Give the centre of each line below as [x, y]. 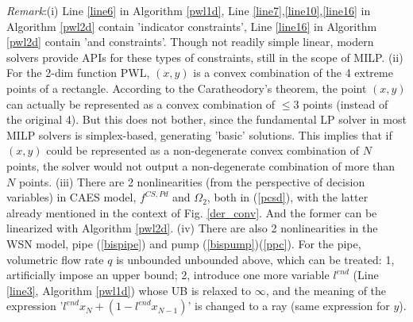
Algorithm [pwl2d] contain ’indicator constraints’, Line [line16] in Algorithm [192, 26]
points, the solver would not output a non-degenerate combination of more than [201, 165]
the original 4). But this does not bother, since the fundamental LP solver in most [206, 119]
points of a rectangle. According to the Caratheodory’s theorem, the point [187, 88]
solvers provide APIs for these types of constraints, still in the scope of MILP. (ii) [205, 57]
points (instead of [345, 103]
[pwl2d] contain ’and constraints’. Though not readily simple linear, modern [190, 42]
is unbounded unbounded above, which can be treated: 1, [255, 259]
